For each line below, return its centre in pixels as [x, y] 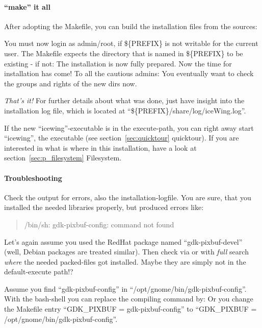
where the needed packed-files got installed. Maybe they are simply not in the [125, 261]
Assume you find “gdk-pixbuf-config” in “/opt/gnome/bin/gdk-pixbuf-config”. [125, 288]
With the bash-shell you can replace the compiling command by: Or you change [129, 299]
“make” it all [27, 6]
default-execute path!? [39, 272]
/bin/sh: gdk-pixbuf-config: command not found [99, 224]
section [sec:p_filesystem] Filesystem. [63, 158]
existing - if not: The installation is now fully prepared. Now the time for [118, 63]
